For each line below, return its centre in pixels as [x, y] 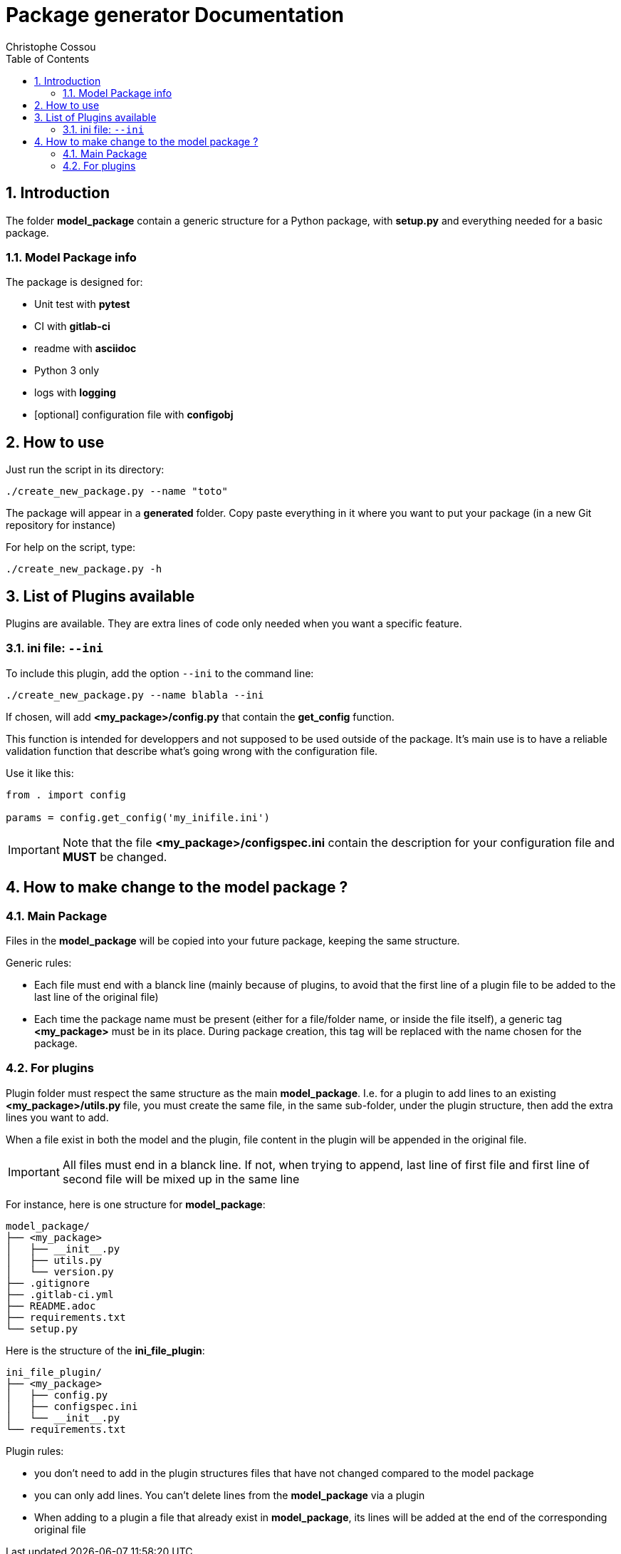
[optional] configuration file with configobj [134, 415]
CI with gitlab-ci [72, 326]
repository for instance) [61, 525]
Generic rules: [39, 963]
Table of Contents [48, 58]
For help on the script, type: [71, 547]
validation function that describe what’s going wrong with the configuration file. [192, 751]
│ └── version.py [60, 1271]
